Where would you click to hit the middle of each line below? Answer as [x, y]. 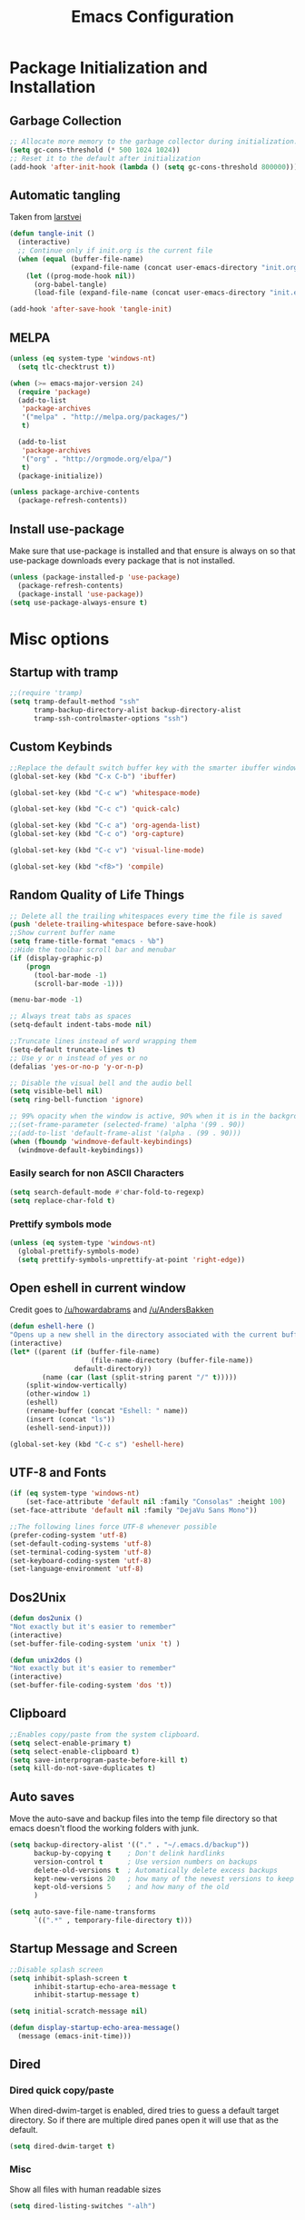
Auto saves [42, 1797]
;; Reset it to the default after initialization [105, 158]
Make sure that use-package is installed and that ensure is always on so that [152, 551]
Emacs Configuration [152, 17]
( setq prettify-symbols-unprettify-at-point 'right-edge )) [132, 1259]
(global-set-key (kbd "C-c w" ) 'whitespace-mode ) [105, 792]
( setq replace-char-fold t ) [63, 1200]
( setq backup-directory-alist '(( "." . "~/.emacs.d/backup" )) [129, 1845]
